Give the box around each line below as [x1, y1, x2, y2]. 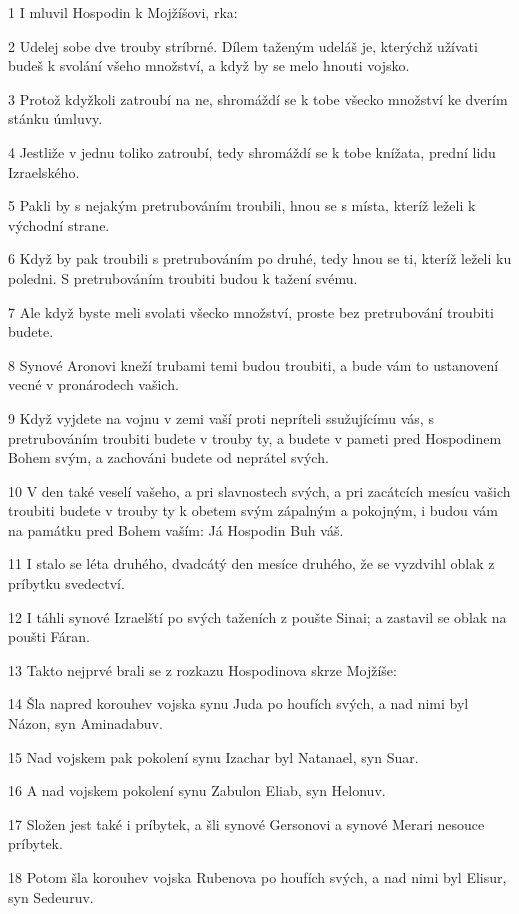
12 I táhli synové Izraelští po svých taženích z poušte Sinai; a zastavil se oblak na [8, 606, 507, 627]
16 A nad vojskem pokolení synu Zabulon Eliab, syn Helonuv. [8, 780, 386, 801]
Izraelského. [8, 161, 80, 182]
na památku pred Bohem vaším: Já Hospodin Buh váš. [8, 519, 344, 540]
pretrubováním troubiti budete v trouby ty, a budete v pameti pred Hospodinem [8, 427, 502, 448]
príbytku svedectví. [8, 573, 125, 594]
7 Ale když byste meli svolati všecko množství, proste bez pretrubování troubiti [8, 301, 494, 322]
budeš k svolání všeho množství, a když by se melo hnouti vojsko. [8, 55, 410, 76]
